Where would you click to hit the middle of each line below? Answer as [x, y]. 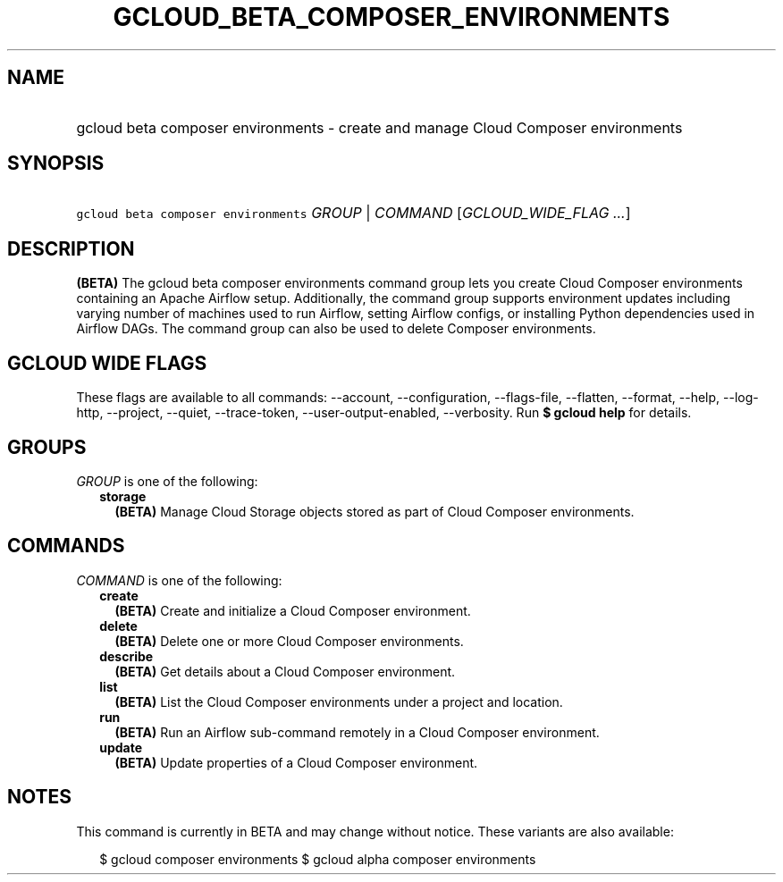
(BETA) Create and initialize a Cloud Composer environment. [293, 610]
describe [126, 656]
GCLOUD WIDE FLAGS [107, 363]
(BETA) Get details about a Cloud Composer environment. [285, 671]
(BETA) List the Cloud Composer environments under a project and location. [339, 701]
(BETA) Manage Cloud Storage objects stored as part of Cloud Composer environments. [375, 511]
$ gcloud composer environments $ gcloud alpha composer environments [318, 859]
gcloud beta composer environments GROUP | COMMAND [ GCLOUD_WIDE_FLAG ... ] [354, 213]
